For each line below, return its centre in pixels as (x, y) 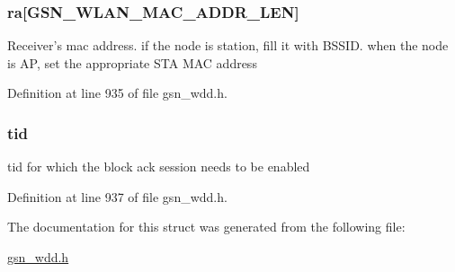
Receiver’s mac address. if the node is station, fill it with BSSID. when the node (228, 45)
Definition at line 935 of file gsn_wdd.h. (117, 93)
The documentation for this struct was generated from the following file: (206, 227)
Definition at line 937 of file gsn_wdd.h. (117, 196)
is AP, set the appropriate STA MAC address (132, 62)
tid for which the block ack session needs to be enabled (159, 167)
